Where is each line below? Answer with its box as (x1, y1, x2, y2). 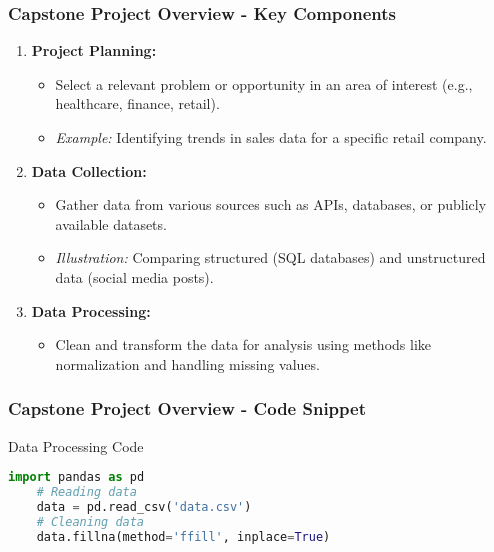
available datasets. (55, 213, 167, 234)
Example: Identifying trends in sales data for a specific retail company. (55, 127, 487, 147)
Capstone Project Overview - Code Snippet (8, 396, 366, 421)
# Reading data (36, 485, 137, 500)
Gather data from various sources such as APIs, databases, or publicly (55, 194, 487, 215)
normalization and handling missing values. (55, 353, 320, 374)
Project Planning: (31, 40, 157, 61)
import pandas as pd (8, 470, 145, 485)
